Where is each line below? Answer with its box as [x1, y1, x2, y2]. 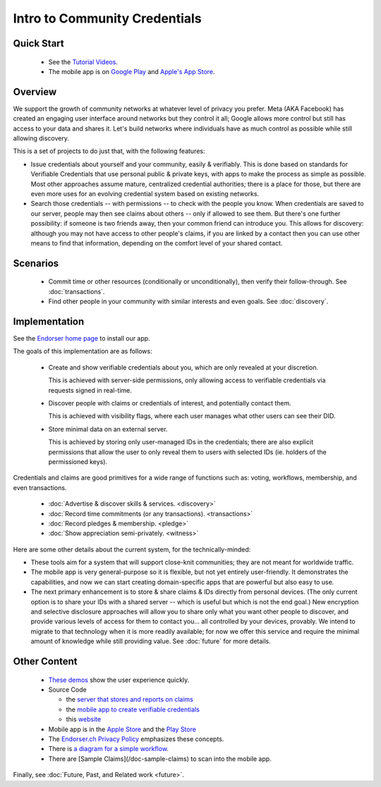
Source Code [48, 685, 87, 694]
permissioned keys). [48, 457, 108, 465]
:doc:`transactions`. [48, 287, 105, 295]
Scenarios [13, 257, 59, 269]
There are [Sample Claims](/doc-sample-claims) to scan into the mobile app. [48, 755, 272, 763]
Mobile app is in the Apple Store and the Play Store [48, 725, 197, 733]
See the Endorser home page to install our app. [13, 334, 151, 343]
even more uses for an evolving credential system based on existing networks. [30, 189, 260, 197]
